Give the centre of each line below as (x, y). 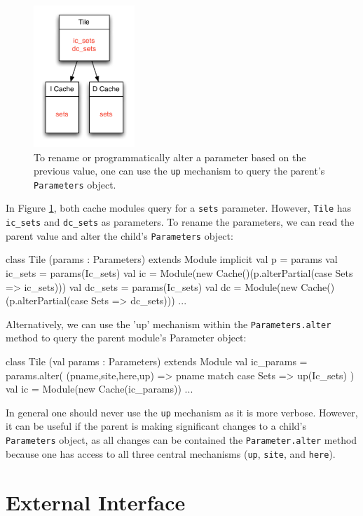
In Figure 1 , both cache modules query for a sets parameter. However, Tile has (179, 208)
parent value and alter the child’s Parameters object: (119, 235)
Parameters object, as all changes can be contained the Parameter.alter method (181, 440)
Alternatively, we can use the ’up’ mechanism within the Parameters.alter (169, 324)
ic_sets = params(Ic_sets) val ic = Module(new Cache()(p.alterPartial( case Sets (179, 272)
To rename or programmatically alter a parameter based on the (170, 157)
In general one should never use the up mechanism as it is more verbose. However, (182, 412)
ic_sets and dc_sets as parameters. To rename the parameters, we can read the (180, 222)
